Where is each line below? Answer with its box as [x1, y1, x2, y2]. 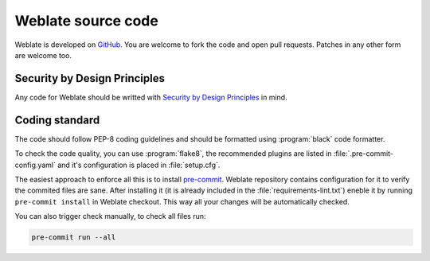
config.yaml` [14, 160, 56, 169]
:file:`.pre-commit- [333, 149, 394, 158]
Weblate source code [14, 12, 158, 29]
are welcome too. [14, 50, 72, 60]
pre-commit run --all [31, 233, 116, 242]
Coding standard [14, 113, 100, 127]
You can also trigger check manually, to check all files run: [14, 212, 206, 221]
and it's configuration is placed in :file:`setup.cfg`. [57, 160, 221, 169]
